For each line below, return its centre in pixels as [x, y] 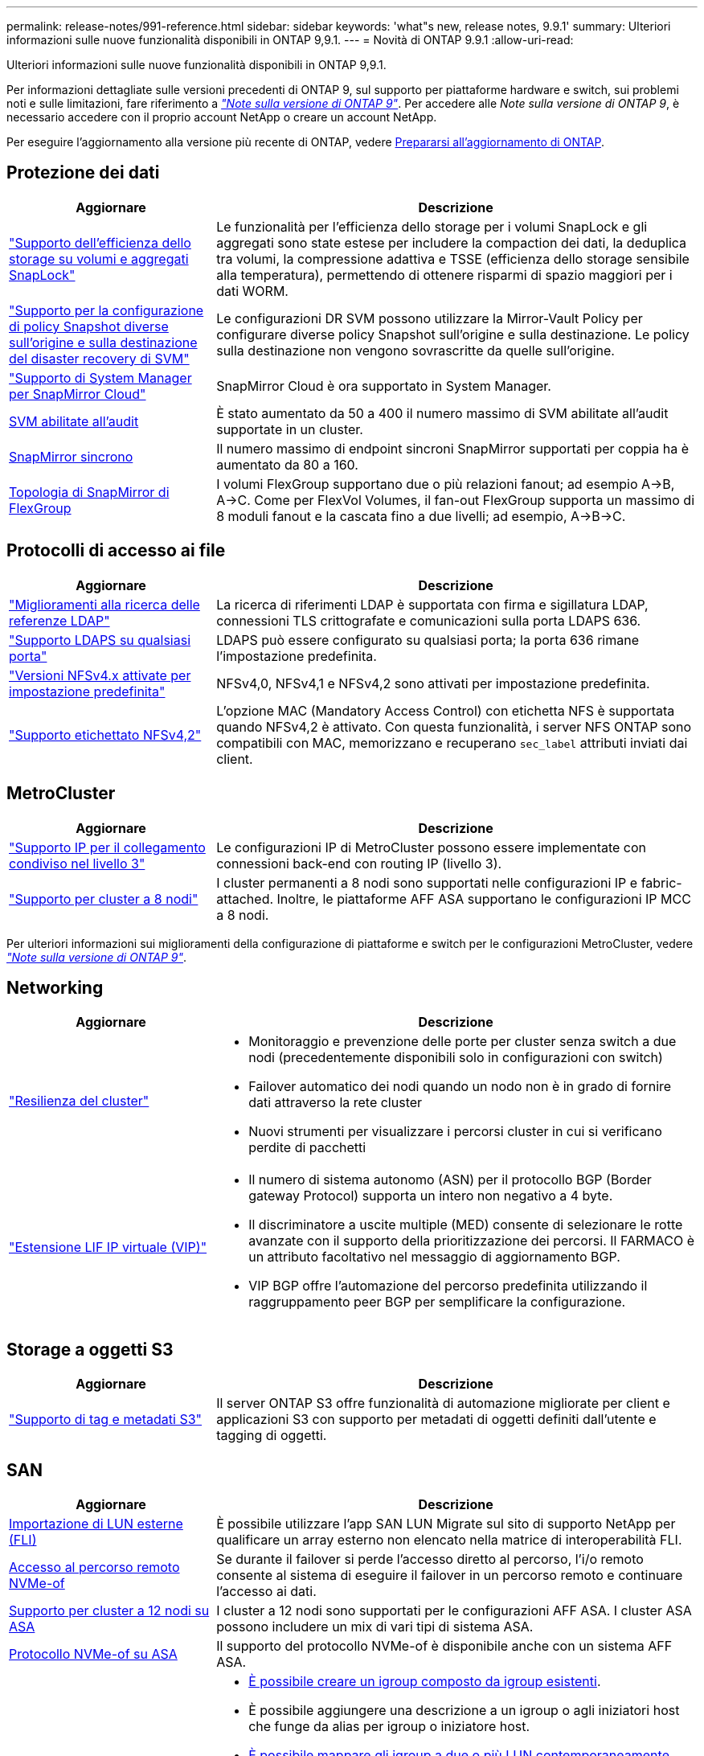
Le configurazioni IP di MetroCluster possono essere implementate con [432, 847]
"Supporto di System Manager [100, 377]
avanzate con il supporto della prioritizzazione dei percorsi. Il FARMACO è [471, 1241]
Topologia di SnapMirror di [89, 492]
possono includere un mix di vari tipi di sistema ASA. [375, 1627]
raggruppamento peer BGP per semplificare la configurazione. [437, 1302]
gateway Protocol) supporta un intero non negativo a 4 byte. [431, 1196]
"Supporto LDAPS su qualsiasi [100, 640]
